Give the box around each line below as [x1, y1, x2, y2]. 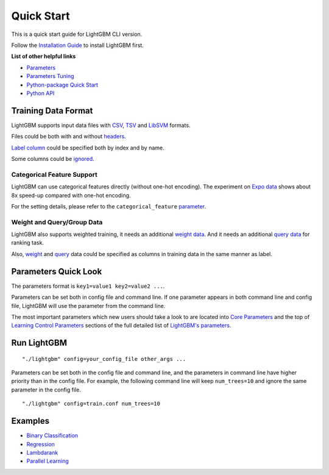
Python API [26, 89, 55, 97]
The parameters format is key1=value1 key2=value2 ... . [11, 282, 165, 290]
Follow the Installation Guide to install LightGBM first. [11, 41, 144, 49]
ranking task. [11, 239, 44, 246]
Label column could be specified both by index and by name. [11, 144, 164, 151]
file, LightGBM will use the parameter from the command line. [11, 302, 166, 309]
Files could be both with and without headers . [11, 133, 126, 140]
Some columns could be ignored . [11, 155, 94, 162]
